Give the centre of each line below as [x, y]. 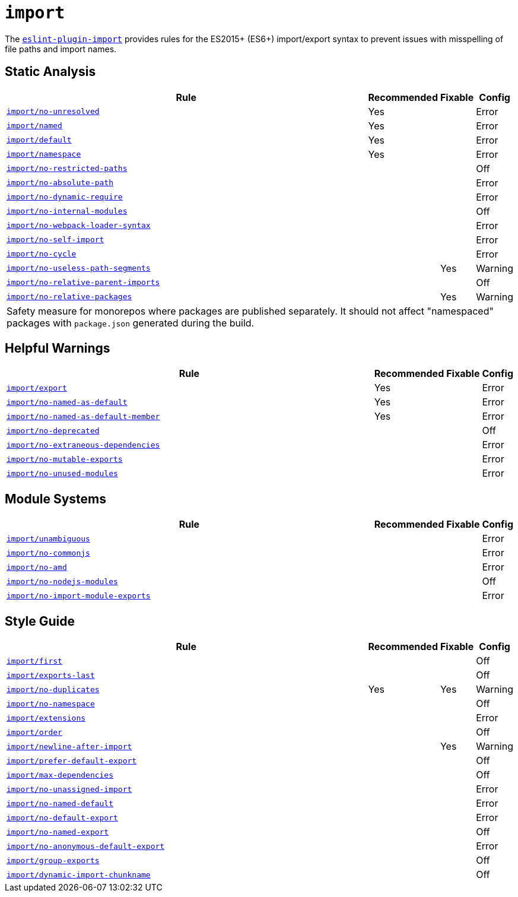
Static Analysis [50, 72]
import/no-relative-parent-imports [83, 283]
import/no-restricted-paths [67, 169]
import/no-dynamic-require [65, 197]
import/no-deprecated [53, 430]
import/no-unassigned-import [69, 789]
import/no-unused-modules [62, 473]
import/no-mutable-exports [65, 459]
